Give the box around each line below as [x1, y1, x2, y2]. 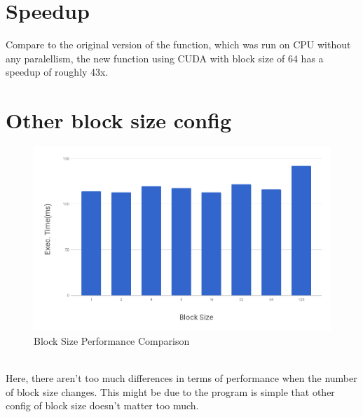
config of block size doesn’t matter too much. [6, 398, 199, 413]
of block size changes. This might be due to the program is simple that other [6, 384, 335, 399]
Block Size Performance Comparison [34, 333, 190, 348]
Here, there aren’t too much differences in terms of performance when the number [6, 370, 357, 385]
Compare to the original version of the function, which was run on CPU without [6, 37, 351, 52]
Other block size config [6, 106, 232, 135]
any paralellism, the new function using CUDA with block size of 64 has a [6, 50, 324, 65]
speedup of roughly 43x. [6, 64, 109, 79]
